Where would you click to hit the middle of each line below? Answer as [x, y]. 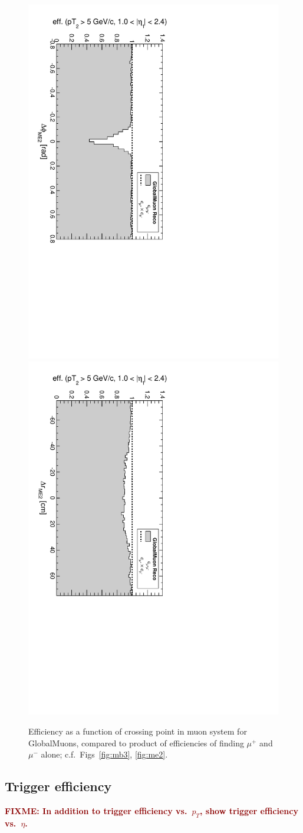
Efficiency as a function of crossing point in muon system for [138, 731]
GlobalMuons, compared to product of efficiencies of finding [136, 743]
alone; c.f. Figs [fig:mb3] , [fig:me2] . [104, 754]
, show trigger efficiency [249, 811]
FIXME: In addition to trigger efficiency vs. [96, 811]
